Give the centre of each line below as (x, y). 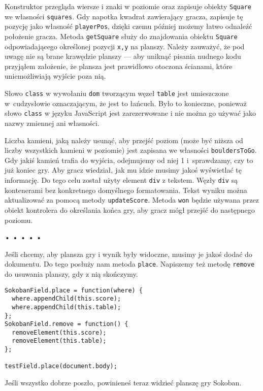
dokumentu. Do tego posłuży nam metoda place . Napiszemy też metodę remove (130, 264)
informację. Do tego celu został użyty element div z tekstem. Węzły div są (121, 180)
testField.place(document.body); (61, 366)
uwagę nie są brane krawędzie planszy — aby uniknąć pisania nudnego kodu (123, 56)
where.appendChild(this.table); (67, 307)
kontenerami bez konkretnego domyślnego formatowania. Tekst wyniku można (126, 190)
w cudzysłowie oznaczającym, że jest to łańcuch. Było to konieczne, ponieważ (126, 103)
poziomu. (19, 220)
